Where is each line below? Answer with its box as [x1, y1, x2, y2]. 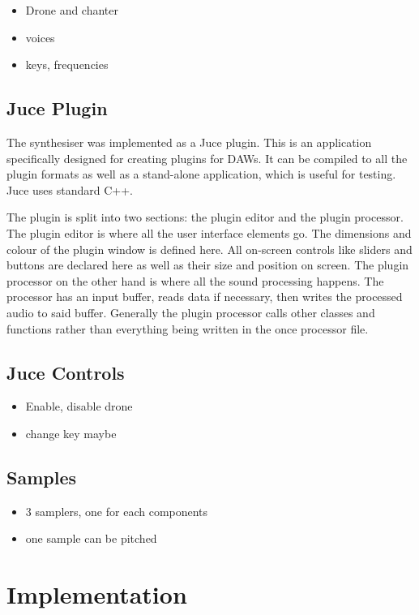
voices [25, 28, 55, 45]
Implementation [6, 578, 187, 611]
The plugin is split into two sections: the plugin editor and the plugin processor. [6, 209, 404, 226]
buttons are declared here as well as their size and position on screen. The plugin [6, 256, 409, 273]
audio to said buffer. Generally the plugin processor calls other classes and [6, 303, 375, 320]
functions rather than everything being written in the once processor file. [6, 320, 369, 337]
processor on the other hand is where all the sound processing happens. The [6, 272, 384, 289]
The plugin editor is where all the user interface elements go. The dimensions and [6, 224, 412, 241]
